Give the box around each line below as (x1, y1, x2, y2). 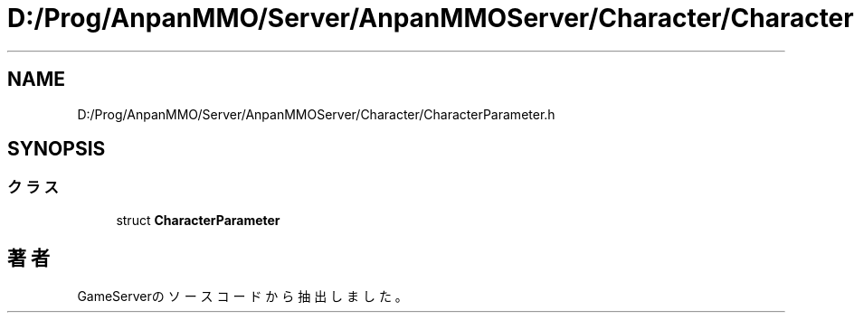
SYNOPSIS (7, 137, 106, 161)
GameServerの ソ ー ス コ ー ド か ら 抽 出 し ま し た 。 (77, 287, 408, 304)
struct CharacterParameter (116, 212, 280, 228)
